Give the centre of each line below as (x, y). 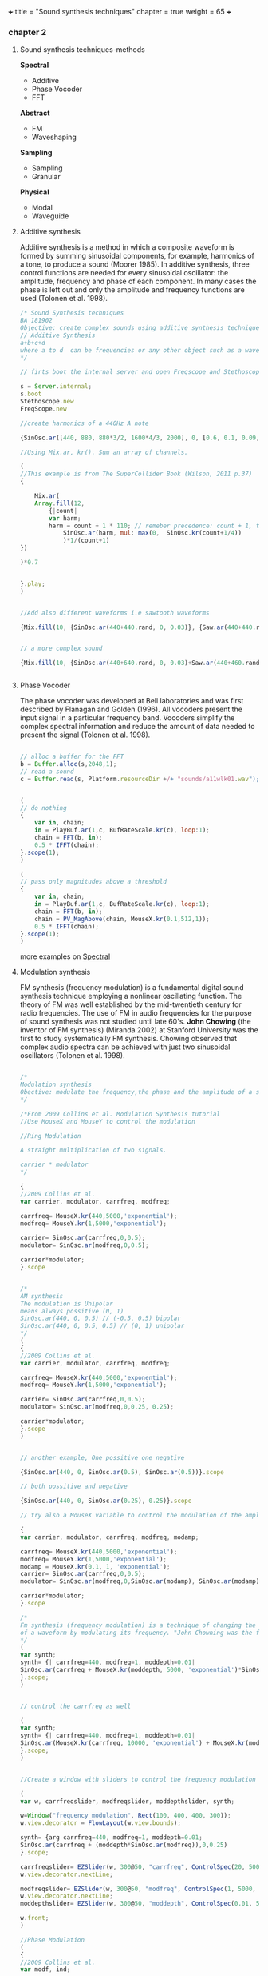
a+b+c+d (32, 343)
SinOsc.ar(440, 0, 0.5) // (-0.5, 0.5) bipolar (100, 1319)
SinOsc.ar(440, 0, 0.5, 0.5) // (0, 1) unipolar (102, 1326)
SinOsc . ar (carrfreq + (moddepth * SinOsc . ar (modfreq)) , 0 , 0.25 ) (124, 1845)
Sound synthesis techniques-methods (82, 50)
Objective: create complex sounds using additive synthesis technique (140, 328)
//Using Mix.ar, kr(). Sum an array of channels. (104, 452)
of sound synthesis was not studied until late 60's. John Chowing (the (135, 1022)
